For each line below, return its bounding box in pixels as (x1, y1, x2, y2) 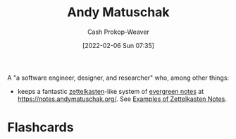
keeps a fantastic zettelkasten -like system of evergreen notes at (17, 87, 204, 95)
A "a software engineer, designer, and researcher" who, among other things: (7, 73, 230, 82)
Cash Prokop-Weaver (87, 28, 150, 36)
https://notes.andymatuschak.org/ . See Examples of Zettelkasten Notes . (17, 95, 228, 103)
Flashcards (7, 119, 74, 135)
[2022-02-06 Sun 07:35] (82, 41, 155, 49)
